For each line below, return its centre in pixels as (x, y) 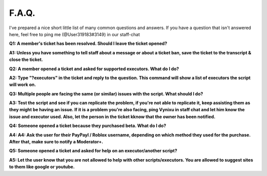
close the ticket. (26, 60)
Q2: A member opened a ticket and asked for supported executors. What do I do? (94, 69)
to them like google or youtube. (42, 167)
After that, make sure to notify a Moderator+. (56, 142)
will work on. (23, 85)
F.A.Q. (22, 13)
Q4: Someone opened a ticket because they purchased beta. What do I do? (88, 126)
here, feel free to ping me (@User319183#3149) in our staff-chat (75, 34)
